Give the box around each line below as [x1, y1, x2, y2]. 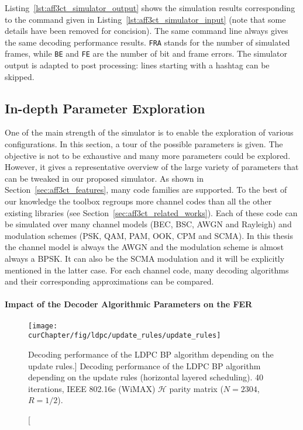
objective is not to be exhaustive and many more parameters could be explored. [5, 149, 291, 161]
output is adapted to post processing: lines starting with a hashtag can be [5, 59, 270, 71]
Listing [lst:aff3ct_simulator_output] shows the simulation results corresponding [5, 2, 295, 13]
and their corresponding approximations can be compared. [5, 275, 214, 287]
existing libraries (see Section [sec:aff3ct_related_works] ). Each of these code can [5, 206, 298, 219]
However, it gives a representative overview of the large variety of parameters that [5, 161, 299, 173]
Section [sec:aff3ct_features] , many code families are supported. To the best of [5, 183, 287, 196]
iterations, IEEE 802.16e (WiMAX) [28, 382, 156, 394]
